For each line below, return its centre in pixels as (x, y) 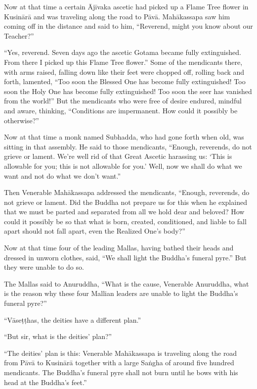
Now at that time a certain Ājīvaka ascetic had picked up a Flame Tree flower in (126, 6)
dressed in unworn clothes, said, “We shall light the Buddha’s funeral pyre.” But (125, 257)
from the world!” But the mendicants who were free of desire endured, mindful (123, 101)
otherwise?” (21, 120)
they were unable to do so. (44, 267)
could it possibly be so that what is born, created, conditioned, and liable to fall (125, 221)
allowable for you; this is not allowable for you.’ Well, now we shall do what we (123, 166)
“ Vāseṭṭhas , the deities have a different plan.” (73, 319)
